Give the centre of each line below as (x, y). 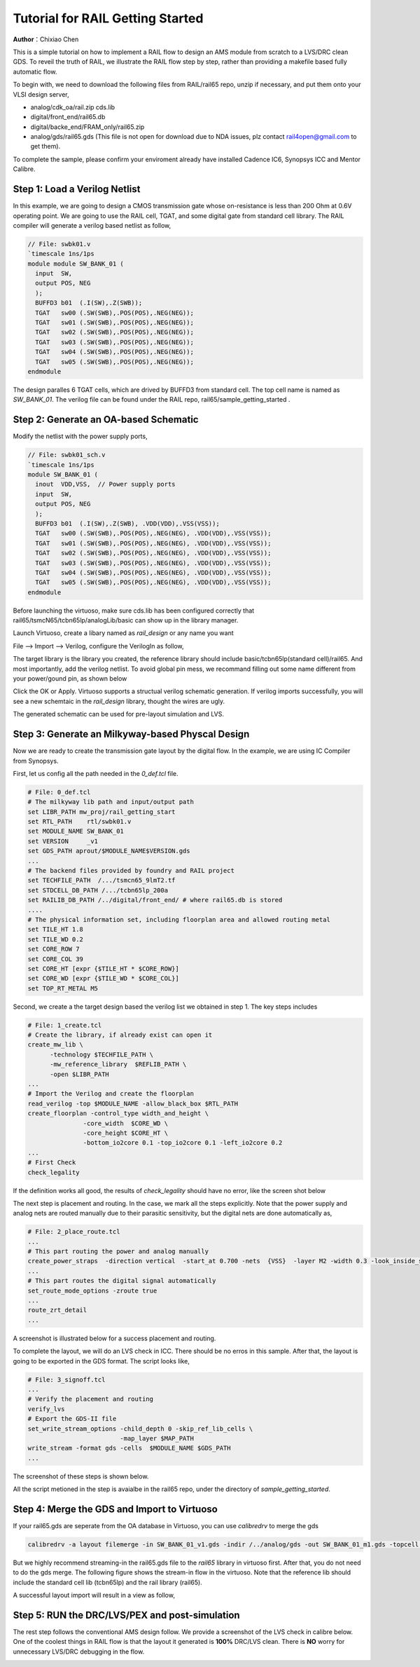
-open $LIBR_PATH (80, 1074)
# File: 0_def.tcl (59, 792)
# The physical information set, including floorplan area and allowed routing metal (179, 919)
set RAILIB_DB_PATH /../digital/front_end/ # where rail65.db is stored (155, 900)
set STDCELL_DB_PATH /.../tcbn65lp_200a (98, 890)
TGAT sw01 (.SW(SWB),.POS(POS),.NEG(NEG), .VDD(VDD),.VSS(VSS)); (153, 543)
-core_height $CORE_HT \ (125, 1133)
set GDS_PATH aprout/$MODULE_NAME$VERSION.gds (109, 851)
